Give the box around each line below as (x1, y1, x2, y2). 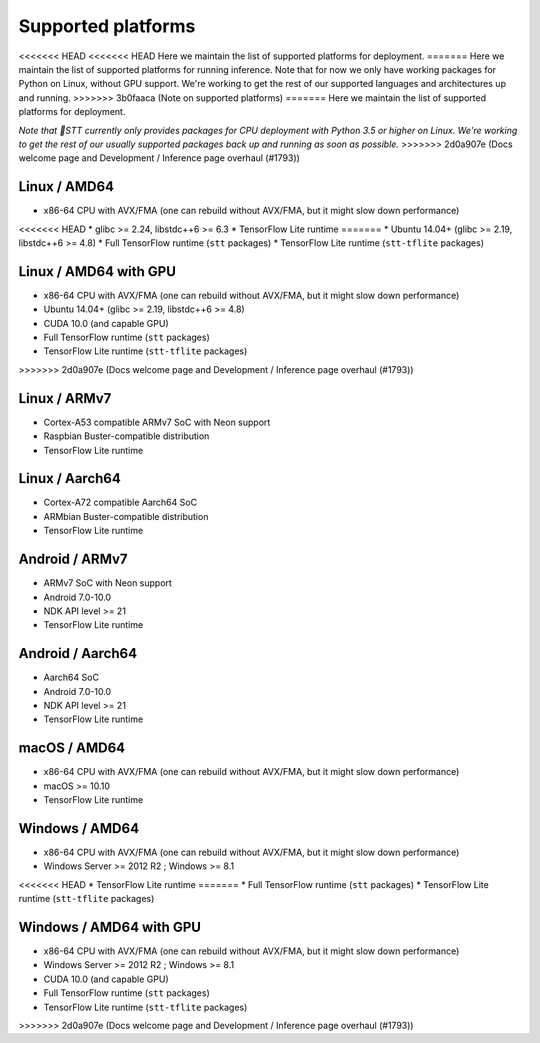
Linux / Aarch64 (18, 470, 122, 487)
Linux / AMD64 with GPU (18, 263, 177, 280)
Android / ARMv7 (18, 551, 128, 568)
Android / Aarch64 (18, 645, 138, 662)
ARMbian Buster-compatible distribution (43, 510, 209, 522)
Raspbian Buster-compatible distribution (43, 430, 210, 442)
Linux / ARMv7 (18, 390, 112, 407)
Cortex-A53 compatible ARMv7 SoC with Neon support (43, 416, 271, 428)
